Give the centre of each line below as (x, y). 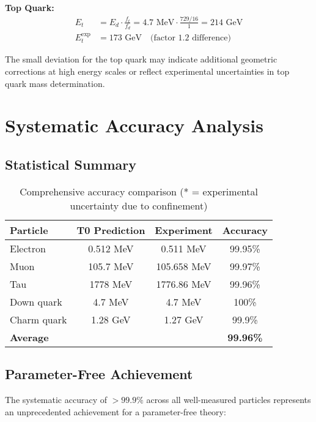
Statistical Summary (71, 164)
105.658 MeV (184, 266)
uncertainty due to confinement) (139, 205)
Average (29, 337)
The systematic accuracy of (56, 399)
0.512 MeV (111, 248)
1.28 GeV (111, 319)
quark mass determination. (55, 83)
